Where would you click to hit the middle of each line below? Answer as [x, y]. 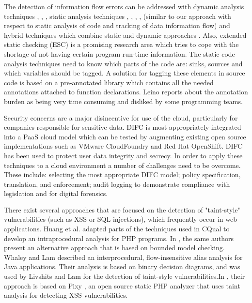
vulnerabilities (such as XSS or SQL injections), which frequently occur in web [120, 219]
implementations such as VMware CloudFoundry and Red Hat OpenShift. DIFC [123, 146]
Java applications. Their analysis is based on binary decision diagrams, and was [122, 266]
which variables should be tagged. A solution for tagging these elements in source [125, 73]
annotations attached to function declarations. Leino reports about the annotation [126, 92]
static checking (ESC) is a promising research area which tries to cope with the [121, 44]
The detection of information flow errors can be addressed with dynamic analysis [124, 6]
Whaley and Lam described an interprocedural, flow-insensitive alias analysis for [123, 257]
